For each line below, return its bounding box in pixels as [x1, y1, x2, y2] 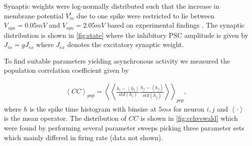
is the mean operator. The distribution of [4, 113, 127, 123]
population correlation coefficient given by [4, 65, 129, 75]
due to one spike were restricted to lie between [76, 10, 215, 20]
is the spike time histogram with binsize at [30, 103, 157, 114]
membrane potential [4, 10, 64, 20]
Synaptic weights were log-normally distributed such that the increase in [4, 1, 219, 11]
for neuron [173, 103, 204, 114]
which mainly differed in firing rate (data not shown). [4, 132, 163, 142]
